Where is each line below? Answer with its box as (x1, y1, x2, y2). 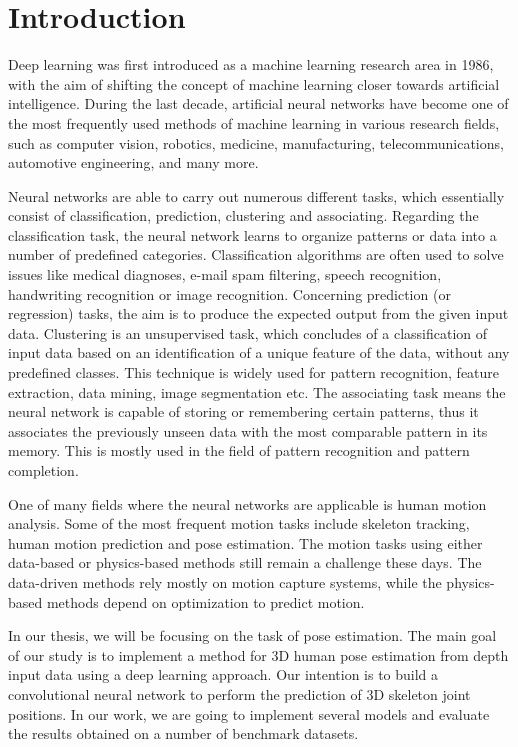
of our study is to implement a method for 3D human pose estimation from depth (8, 644, 509, 665)
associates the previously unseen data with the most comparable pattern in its (8, 420, 488, 441)
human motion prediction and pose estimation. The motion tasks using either (8, 532, 483, 553)
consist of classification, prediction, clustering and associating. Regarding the (8, 205, 479, 226)
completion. (8, 460, 79, 480)
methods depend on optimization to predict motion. (46, 591, 365, 612)
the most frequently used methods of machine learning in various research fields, (8, 112, 500, 133)
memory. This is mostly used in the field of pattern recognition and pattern (8, 440, 470, 461)
